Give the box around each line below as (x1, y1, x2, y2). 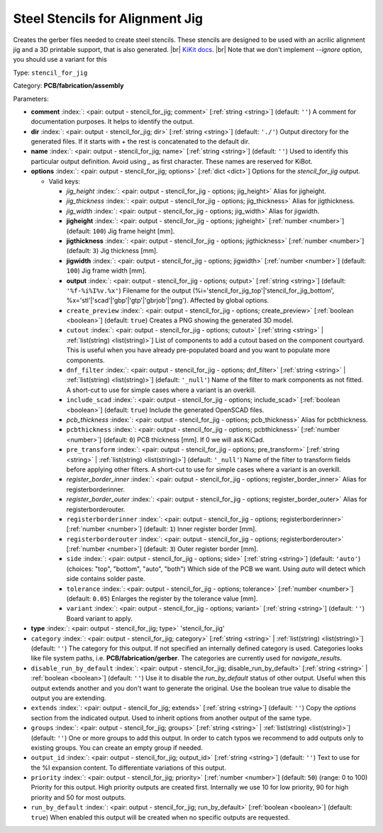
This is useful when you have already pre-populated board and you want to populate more (66, 346, 331, 354)
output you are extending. (30, 693, 106, 702)
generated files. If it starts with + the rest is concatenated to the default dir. (30, 137, 250, 146)
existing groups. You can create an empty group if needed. (30, 743, 204, 752)
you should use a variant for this (13, 55, 108, 64)
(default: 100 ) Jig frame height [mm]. (66, 227, 175, 235)
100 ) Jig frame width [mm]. (66, 266, 147, 275)
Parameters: (13, 94, 49, 103)
